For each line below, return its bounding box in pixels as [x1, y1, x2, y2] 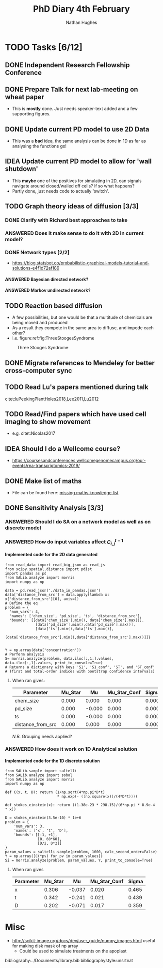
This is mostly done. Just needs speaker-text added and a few [12, 106, 138, 112]
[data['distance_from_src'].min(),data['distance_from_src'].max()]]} [5, 635, 151, 640]
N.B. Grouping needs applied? [12, 734, 72, 740]
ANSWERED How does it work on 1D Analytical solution [5, 746, 137, 753]
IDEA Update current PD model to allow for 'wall [5, 157, 152, 166]
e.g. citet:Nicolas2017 [12, 430, 56, 436]
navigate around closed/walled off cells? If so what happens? [12, 183, 135, 188]
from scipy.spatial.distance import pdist [5, 567, 92, 572]
